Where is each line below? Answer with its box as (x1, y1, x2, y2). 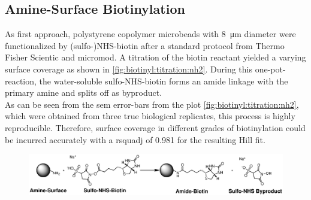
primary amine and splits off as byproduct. (5, 86, 162, 99)
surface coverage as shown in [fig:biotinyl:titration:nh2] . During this (5, 62, 252, 75)
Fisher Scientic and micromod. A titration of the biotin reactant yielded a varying (5, 51, 306, 63)
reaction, (5, 74, 37, 87)
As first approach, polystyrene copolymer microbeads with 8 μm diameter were (5, 28, 296, 40)
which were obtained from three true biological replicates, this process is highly (5, 110, 295, 122)
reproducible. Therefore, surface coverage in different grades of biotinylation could (5, 121, 306, 134)
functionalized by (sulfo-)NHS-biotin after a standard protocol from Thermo (5, 39, 285, 51)
